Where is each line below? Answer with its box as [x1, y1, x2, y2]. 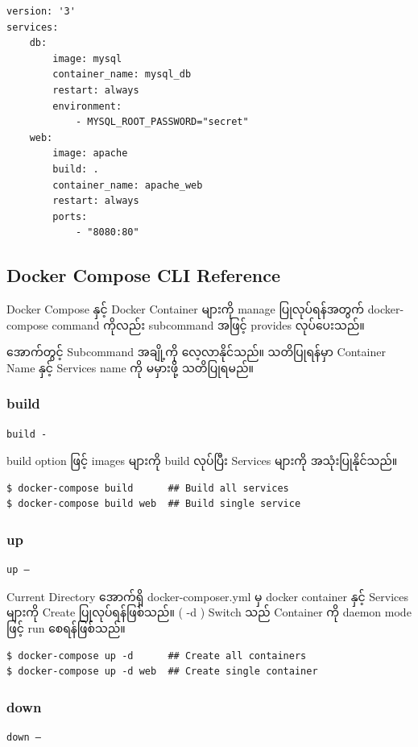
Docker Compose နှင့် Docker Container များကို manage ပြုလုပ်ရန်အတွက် [6, 301, 365, 317]
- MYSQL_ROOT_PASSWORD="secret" [75, 116, 249, 128]
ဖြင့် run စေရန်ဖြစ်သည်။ [6, 620, 126, 637]
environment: [52, 100, 122, 112]
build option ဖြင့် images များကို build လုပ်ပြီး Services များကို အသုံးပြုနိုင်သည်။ [6, 452, 398, 469]
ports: [52, 210, 88, 222]
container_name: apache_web [52, 179, 203, 191]
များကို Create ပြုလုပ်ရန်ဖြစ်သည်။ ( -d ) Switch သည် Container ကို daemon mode [6, 604, 412, 620]
